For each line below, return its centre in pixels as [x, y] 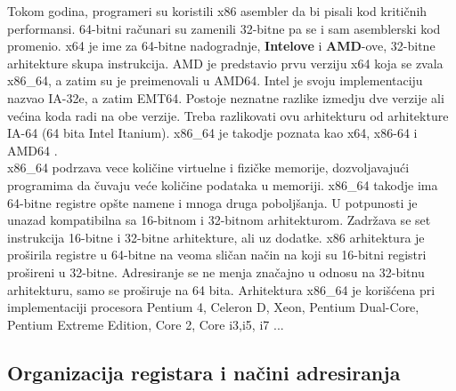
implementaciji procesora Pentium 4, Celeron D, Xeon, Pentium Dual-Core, [213, 307]
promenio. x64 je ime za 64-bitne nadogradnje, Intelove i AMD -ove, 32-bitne [221, 46]
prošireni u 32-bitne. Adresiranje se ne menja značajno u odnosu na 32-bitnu [216, 271]
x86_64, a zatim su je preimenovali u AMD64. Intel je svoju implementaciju [215, 80]
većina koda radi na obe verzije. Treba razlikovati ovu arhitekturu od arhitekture [228, 115]
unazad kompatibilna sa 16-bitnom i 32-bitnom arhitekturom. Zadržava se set [219, 220]
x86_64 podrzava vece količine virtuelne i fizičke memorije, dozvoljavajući [208, 168]
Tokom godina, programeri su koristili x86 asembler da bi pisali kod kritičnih [217, 11]
